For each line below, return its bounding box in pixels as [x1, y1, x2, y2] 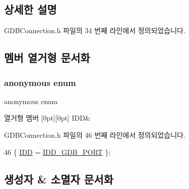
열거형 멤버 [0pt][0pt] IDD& [4, 113, 91, 123]
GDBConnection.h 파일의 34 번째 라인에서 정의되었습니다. [4, 25, 185, 36]
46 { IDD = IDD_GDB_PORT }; [4, 146, 111, 157]
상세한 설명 [4, 2, 57, 17]
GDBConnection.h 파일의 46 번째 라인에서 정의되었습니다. [4, 129, 185, 140]
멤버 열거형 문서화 [4, 50, 90, 65]
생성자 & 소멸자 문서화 [4, 171, 113, 186]
